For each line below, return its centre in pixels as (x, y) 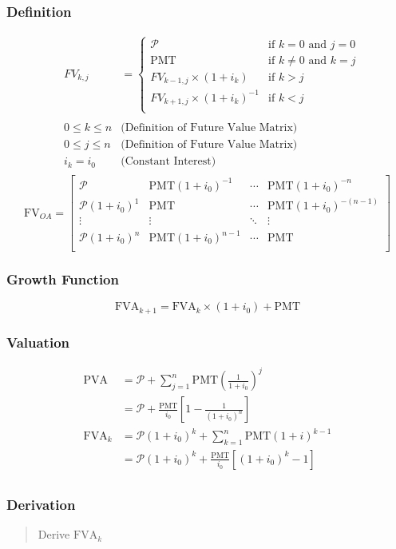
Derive (54, 534)
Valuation (38, 342)
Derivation (41, 504)
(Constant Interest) (168, 162)
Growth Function (63, 278)
